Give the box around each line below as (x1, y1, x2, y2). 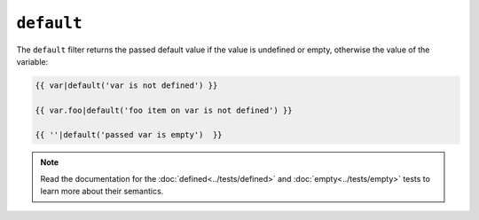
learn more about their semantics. (40, 186, 164, 197)
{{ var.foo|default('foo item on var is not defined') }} (35, 105, 293, 115)
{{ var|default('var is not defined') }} (35, 80, 218, 90)
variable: (16, 56, 49, 67)
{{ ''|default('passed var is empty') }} (35, 130, 223, 140)
